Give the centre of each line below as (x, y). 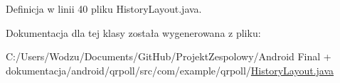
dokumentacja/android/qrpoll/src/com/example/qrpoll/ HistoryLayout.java (170, 70)
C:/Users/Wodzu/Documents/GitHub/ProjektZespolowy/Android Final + (169, 56)
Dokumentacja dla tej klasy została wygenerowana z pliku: (133, 32)
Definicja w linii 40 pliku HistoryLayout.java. (104, 9)
